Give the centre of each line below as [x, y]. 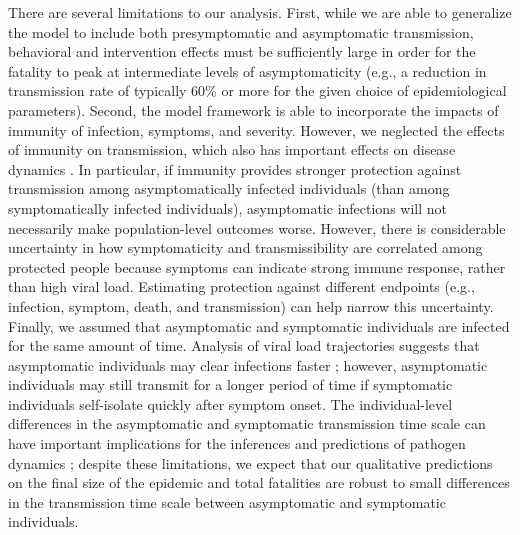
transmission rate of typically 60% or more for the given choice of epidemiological [257, 90]
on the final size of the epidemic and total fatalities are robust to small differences [259, 482]
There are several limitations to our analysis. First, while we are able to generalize [260, 12]
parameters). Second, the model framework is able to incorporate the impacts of [253, 109]
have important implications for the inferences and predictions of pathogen [237, 443]
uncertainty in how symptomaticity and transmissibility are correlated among [245, 247]
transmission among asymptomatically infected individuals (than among [229, 188]
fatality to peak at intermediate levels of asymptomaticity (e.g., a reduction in [247, 70]
